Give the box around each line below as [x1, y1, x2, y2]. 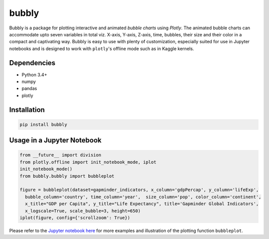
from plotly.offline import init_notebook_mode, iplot [19, 159, 156, 165]
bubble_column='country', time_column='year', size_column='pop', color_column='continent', [25, 194, 262, 200]
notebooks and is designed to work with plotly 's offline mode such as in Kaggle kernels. [9, 45, 194, 52]
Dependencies [9, 59, 56, 67]
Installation [9, 105, 45, 114]
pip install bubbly [19, 122, 67, 127]
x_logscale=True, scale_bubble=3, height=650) [25, 208, 141, 214]
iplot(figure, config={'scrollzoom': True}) [19, 215, 131, 221]
